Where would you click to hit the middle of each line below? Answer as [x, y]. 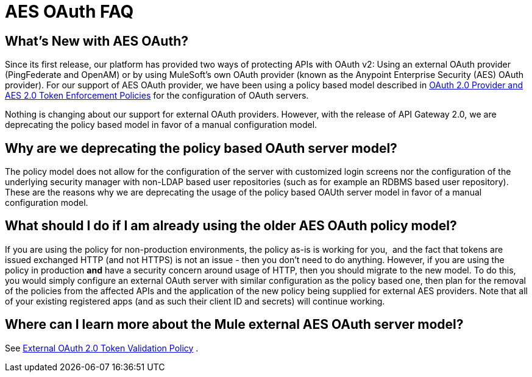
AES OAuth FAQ [69, 12]
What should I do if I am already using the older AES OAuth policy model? [231, 226]
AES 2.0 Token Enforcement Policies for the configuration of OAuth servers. [157, 96]
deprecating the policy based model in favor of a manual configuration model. [161, 125]
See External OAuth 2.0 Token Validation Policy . [102, 348]
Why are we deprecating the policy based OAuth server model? [201, 148]
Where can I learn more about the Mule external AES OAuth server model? [234, 325]
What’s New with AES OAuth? [97, 41]
